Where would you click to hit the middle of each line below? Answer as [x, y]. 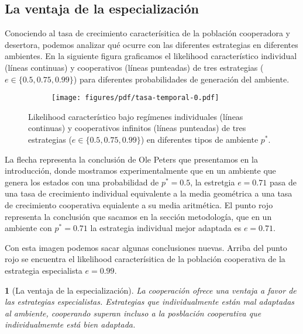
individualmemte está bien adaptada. [70, 324]
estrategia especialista [44, 270]
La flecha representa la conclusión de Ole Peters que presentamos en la [131, 159]
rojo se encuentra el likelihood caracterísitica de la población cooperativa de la [145, 259]
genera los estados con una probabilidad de [82, 182]
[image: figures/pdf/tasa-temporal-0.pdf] [135, 98]
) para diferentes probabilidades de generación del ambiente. [181, 79]
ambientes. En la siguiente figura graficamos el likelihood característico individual [151, 56]
